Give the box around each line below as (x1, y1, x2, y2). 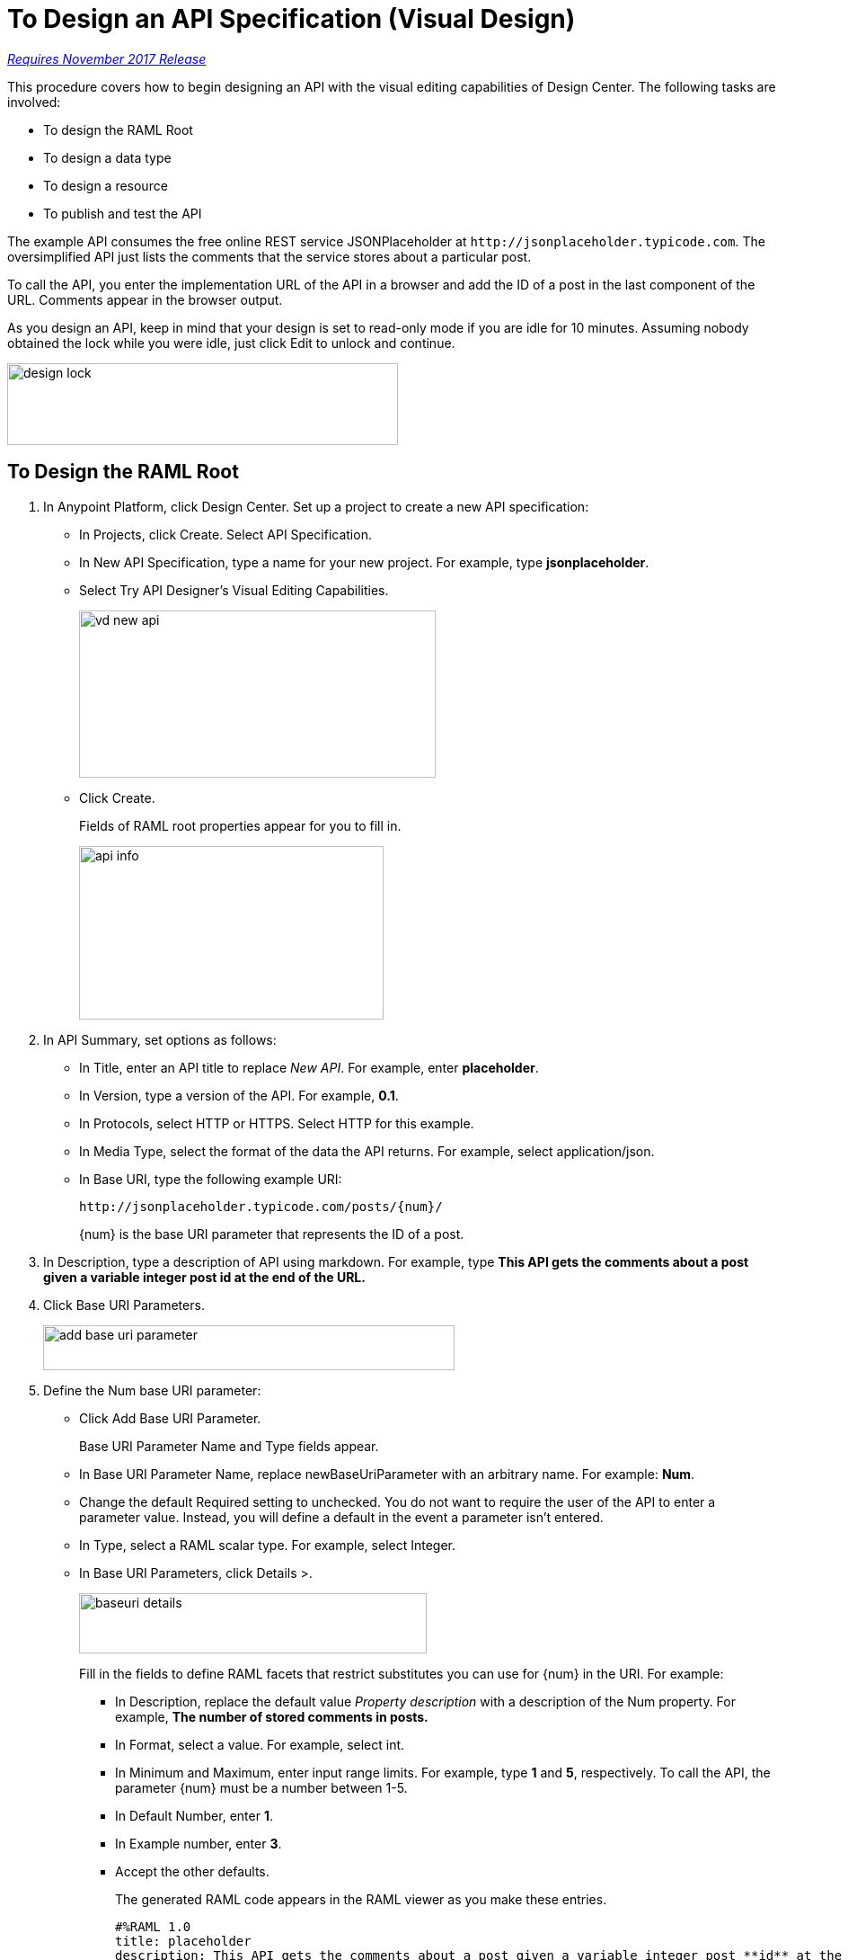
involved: (7, 94, 61, 110)
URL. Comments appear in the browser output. (7, 291, 283, 307)
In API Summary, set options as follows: (43, 1031, 277, 1047)
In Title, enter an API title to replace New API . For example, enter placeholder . (79, 1059, 539, 1075)
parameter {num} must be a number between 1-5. (115, 1779, 408, 1795)
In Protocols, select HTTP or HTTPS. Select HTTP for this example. (79, 1115, 474, 1131)
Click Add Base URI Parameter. (79, 1410, 261, 1426)
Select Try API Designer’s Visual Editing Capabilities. (79, 582, 389, 598)
